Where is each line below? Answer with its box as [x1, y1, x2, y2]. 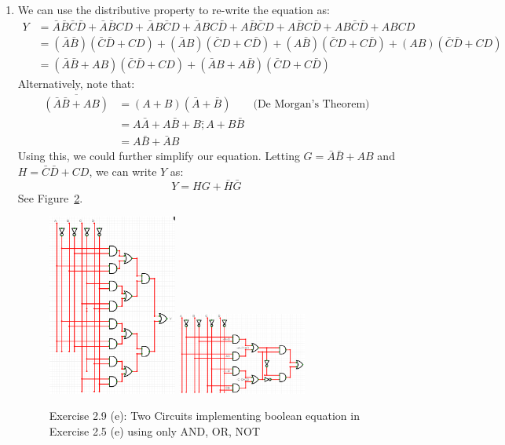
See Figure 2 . [17, 189, 83, 206]
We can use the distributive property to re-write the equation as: [17, 2, 330, 17]
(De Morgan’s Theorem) [253, 98, 370, 110]
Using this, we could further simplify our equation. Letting [17, 148, 300, 164]
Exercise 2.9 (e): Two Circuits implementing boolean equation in [49, 407, 360, 424]
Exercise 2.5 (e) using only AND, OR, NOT [49, 422, 261, 439]
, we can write [89, 162, 157, 179]
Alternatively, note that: [17, 75, 135, 91]
